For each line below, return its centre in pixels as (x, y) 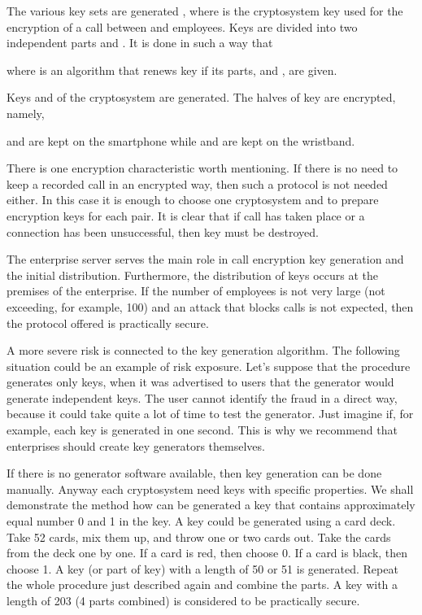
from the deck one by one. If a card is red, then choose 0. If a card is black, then (207, 553)
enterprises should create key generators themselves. (136, 445)
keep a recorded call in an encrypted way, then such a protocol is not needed (197, 183)
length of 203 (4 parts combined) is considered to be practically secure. (183, 600)
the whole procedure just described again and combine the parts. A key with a (202, 584)
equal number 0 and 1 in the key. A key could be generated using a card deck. (201, 521)
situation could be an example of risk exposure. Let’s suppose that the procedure (209, 366)
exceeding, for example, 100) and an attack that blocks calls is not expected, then (210, 306)
